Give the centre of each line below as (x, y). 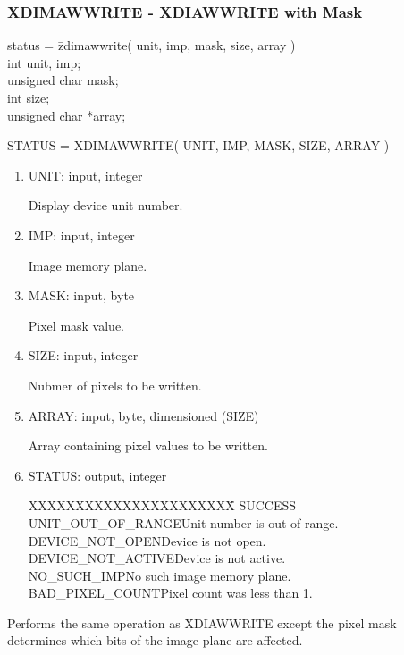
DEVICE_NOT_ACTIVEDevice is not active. (157, 558)
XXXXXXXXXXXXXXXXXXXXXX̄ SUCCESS (162, 505)
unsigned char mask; (63, 80)
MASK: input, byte (81, 295)
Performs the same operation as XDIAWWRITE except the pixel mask (202, 622)
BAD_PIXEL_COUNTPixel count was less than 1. (170, 593)
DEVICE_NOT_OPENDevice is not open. (147, 540)
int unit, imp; (44, 62)
